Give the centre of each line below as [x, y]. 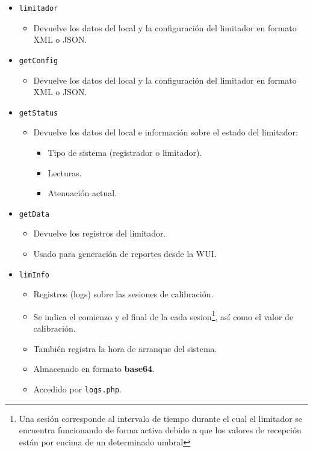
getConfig [39, 60]
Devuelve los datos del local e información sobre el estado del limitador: [166, 132]
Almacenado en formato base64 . [94, 369]
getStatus [39, 113]
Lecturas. [65, 172]
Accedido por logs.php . [77, 389]
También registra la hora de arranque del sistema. [125, 348]
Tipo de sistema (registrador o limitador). [125, 152]
